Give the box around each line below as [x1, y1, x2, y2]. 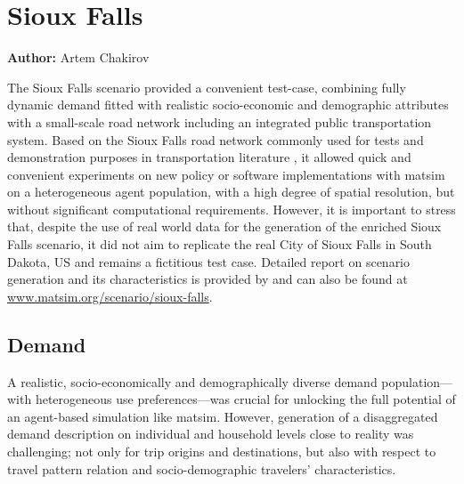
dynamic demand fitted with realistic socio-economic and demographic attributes [7, 95, 449, 114]
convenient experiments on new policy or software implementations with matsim [7, 165, 445, 183]
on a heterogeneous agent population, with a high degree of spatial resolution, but [7, 182, 455, 201]
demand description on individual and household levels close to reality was [7, 424, 414, 443]
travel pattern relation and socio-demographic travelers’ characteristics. [7, 459, 396, 478]
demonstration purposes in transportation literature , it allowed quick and [7, 148, 411, 166]
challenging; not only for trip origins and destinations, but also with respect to [7, 442, 436, 461]
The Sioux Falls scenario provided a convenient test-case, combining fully [7, 77, 406, 96]
